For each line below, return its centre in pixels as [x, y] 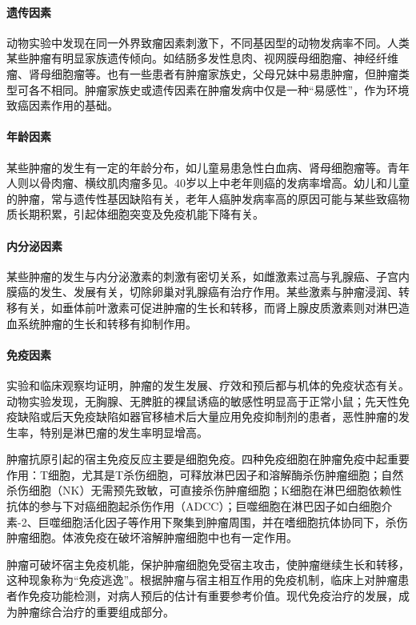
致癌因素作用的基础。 [62, 105]
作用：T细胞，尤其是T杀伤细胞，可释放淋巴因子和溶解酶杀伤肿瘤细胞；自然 [205, 474]
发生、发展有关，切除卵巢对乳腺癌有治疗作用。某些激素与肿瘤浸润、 [219, 292]
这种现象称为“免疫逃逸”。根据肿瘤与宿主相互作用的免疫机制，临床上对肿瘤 [202, 580]
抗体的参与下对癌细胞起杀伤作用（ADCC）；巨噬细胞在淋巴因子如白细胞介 [200, 506]
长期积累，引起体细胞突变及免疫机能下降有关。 [140, 214]
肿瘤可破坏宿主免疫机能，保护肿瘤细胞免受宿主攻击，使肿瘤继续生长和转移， [208, 564]
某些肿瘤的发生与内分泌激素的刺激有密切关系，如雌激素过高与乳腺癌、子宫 [202, 276]
